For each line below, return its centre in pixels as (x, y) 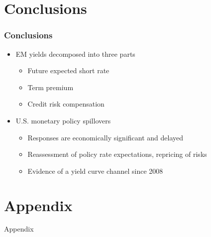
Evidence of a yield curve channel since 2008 (95, 171)
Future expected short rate (68, 70)
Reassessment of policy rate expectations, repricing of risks (117, 154)
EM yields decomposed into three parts (75, 54)
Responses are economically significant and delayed (105, 137)
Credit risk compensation (66, 104)
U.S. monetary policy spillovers (63, 120)
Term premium (51, 87)
